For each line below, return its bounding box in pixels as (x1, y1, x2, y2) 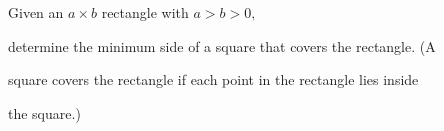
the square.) (8, 102, 81, 123)
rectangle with (101, 2, 189, 22)
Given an (8, 2, 64, 22)
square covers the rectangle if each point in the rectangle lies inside (8, 69, 419, 90)
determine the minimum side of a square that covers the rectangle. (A (8, 35, 436, 56)
